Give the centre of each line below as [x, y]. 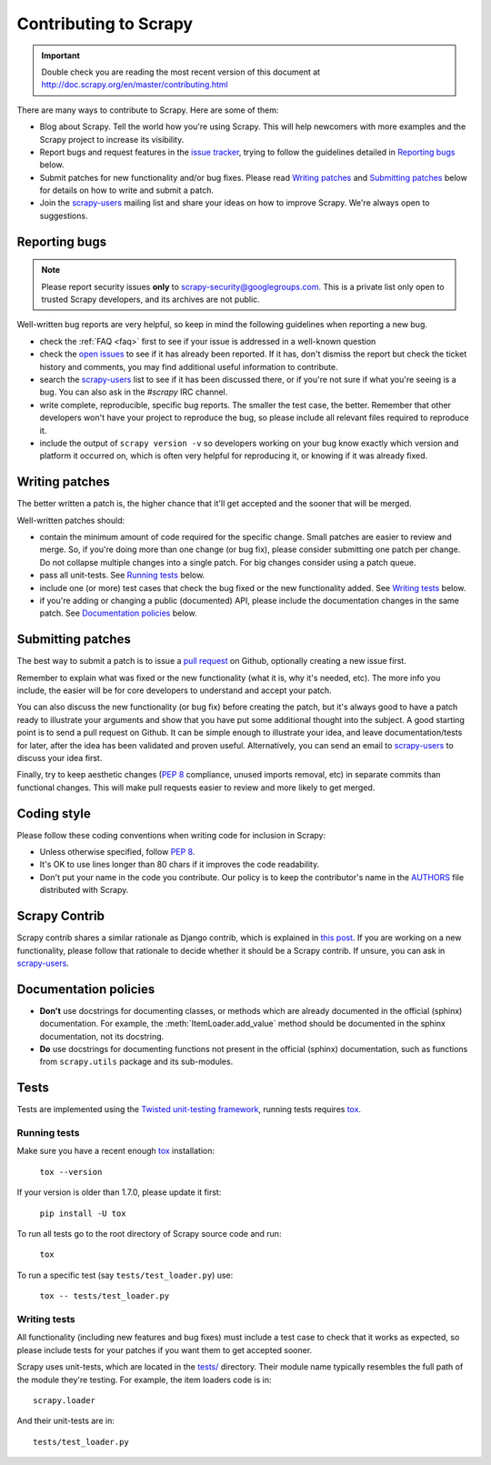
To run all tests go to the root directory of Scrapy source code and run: [149, 1234]
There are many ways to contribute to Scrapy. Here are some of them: [148, 110]
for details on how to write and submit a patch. [126, 190]
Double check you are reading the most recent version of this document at [181, 72]
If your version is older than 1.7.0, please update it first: [119, 1192]
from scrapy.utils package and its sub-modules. [136, 1062]
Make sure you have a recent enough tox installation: [116, 1151]
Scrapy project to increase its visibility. [112, 139]
